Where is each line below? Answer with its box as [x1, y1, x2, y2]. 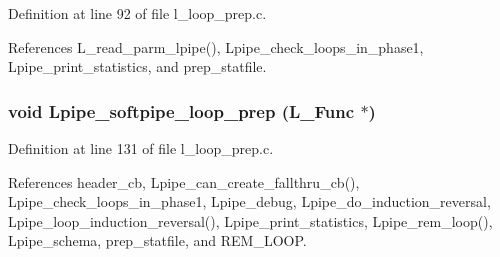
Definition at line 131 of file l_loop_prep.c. [8, 138, 274, 158]
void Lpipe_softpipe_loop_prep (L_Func [8, 98, 355, 123]
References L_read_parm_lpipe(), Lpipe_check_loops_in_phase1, [8, 36, 424, 57]
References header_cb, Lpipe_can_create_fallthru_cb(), [8, 171, 360, 192]
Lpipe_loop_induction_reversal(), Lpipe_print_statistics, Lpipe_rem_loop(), [8, 210, 493, 231]
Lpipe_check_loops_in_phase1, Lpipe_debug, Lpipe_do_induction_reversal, [8, 191, 491, 212]
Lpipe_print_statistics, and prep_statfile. [8, 56, 267, 77]
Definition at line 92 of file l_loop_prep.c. [8, 3, 267, 23]
